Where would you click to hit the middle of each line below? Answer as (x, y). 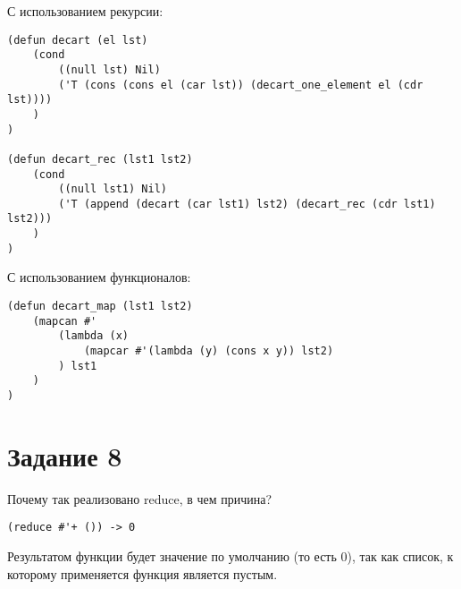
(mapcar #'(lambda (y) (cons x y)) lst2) (209, 351)
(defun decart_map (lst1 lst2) (100, 307)
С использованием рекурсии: (85, 11)
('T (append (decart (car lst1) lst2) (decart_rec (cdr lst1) (247, 204)
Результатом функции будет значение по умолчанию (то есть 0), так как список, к (230, 556)
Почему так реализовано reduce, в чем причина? (140, 498)
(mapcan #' (65, 321)
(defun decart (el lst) (78, 40)
